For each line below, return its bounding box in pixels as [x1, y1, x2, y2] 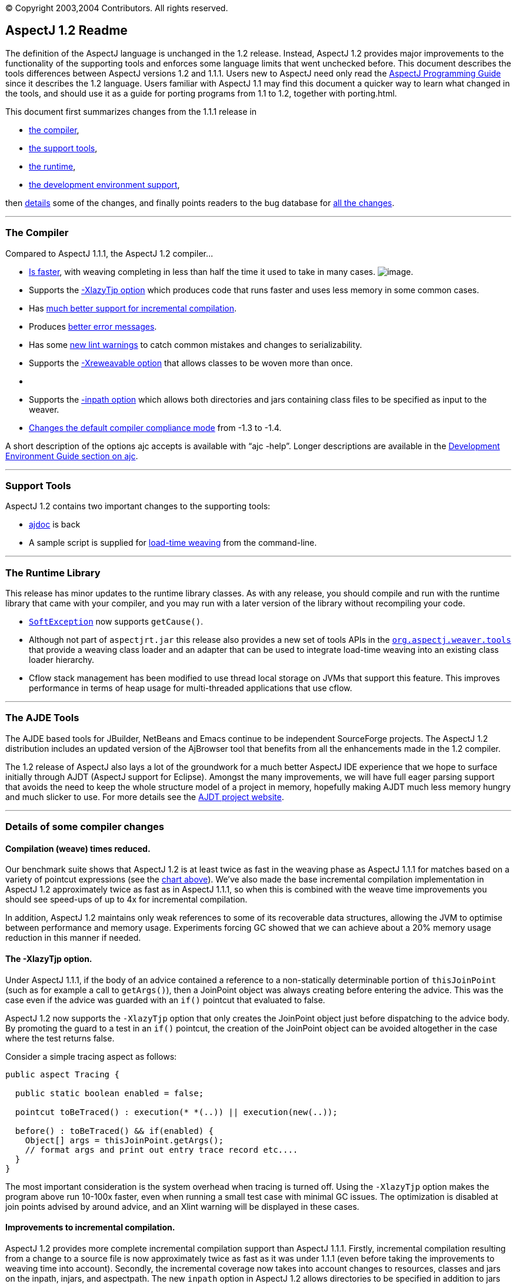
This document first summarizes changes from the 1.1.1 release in [5, 106, 257, 117]
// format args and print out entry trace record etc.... [25, 1144, 298, 1154]
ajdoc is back [29, 519, 81, 530]
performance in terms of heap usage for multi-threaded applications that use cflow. [29, 683, 352, 694]
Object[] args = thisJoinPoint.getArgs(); [25, 1135, 224, 1145]
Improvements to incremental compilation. [5, 1222, 175, 1233]
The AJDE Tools [5, 712, 79, 724]
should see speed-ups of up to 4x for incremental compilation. [5, 894, 248, 905]
